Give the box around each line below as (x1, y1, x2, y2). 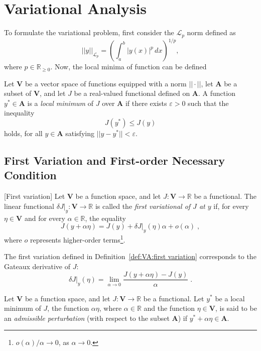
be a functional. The (194, 191, 256, 201)
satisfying (65, 128, 94, 139)
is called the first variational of (95, 200, 191, 211)
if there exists (125, 97, 167, 108)
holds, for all (4, 128, 43, 139)
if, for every (213, 200, 249, 211)
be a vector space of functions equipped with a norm (25, 78, 187, 88)
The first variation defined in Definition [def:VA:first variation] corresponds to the (4, 251, 256, 262)
